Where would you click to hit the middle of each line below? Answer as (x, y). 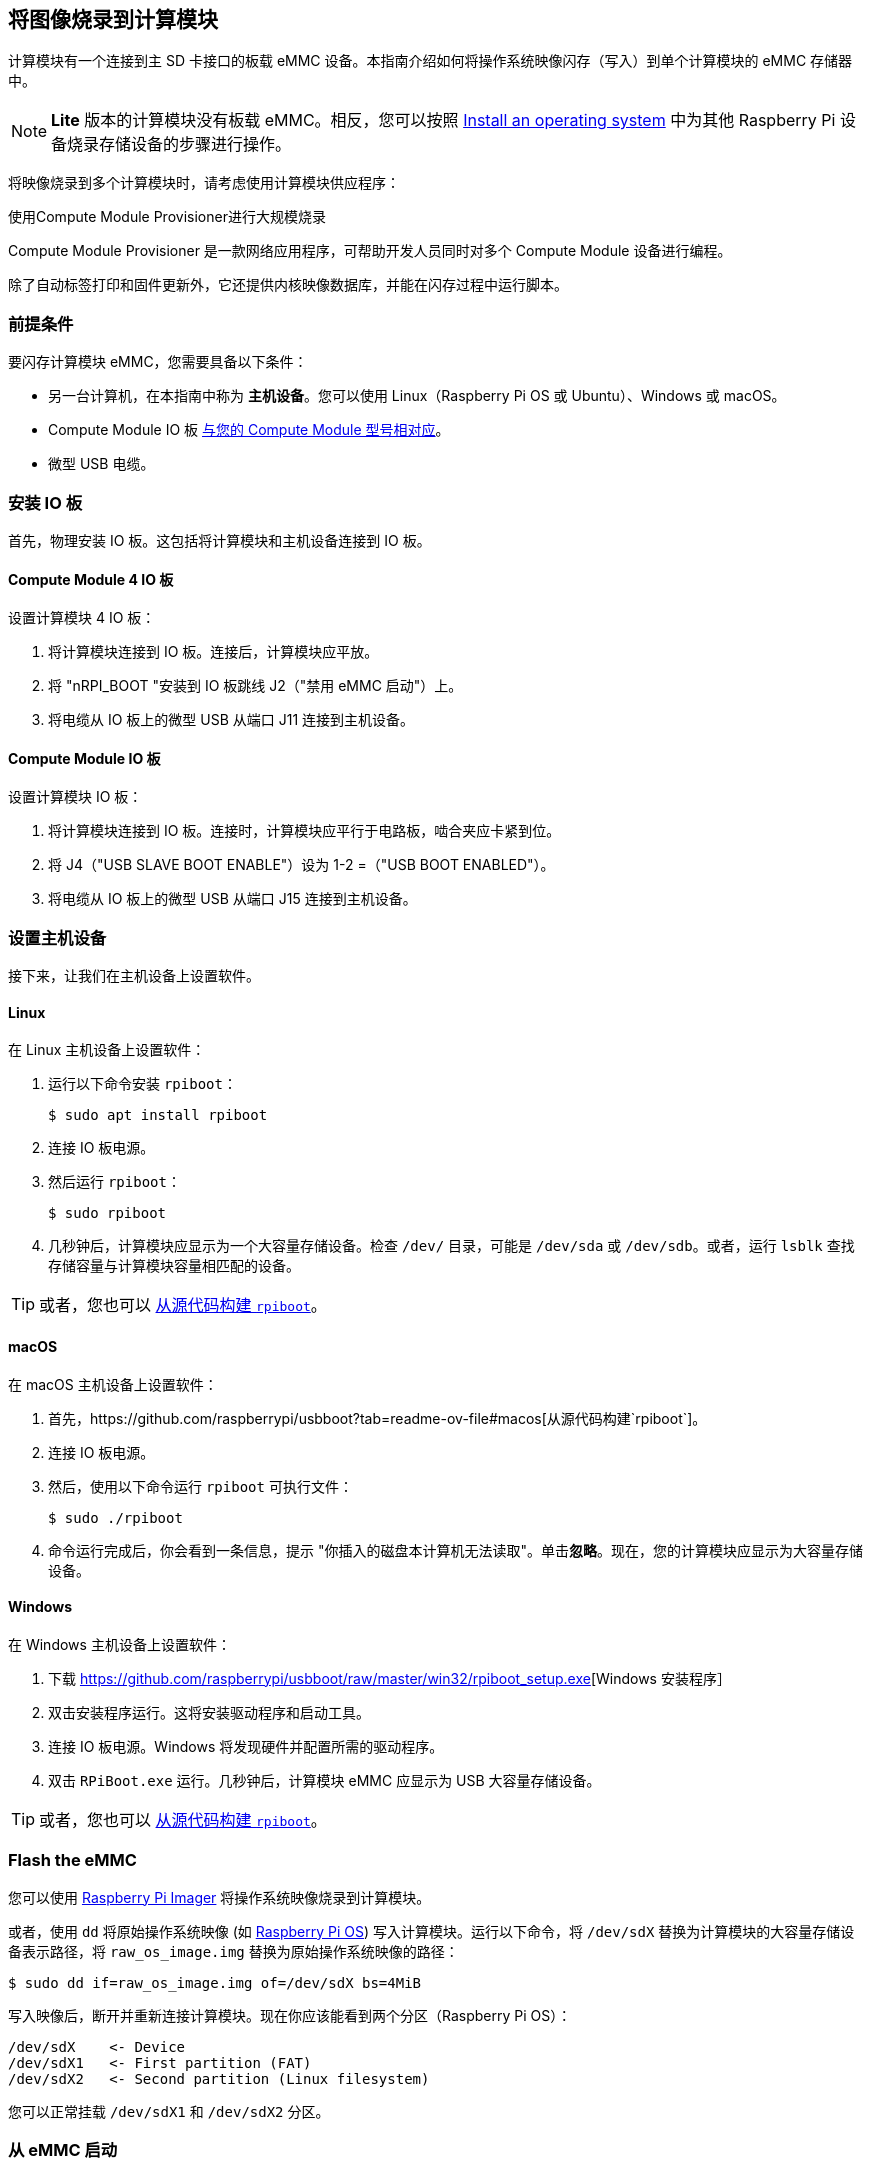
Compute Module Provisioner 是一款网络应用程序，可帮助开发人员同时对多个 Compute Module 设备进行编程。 (370, 251)
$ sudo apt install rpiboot (158, 1115)
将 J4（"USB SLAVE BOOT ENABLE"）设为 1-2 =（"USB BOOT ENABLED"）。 (301, 865)
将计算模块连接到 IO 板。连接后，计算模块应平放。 (213, 652)
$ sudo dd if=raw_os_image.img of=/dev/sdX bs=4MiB (215, 1982)
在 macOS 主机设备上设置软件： (113, 1384)
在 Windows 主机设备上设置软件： (119, 1644)
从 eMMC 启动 (63, 2149)
